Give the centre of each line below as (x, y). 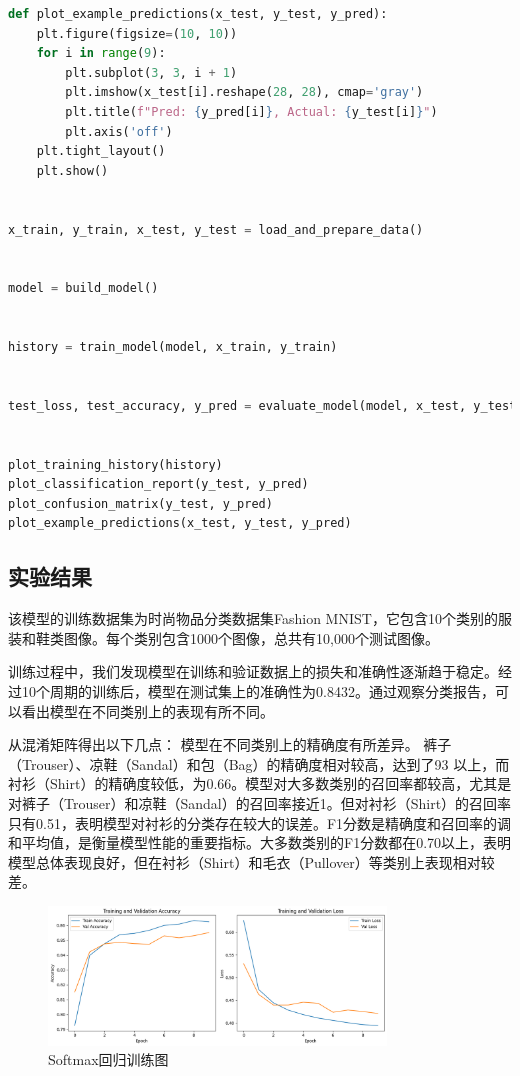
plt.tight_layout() (101, 151)
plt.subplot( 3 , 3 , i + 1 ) (151, 72)
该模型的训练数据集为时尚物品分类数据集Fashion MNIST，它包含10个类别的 (253, 618)
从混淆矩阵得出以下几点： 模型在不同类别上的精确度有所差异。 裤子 (230, 744)
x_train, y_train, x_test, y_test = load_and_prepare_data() (216, 229)
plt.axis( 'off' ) (119, 131)
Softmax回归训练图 (108, 1059)
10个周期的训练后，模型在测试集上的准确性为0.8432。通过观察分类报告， (258, 691)
